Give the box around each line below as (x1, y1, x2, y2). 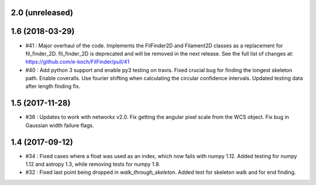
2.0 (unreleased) (11, 8, 73, 18)
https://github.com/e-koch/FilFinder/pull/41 (25, 59, 130, 66)
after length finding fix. (25, 83, 81, 90)
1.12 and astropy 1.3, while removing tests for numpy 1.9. (25, 161, 160, 168)
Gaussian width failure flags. (25, 122, 94, 129)
